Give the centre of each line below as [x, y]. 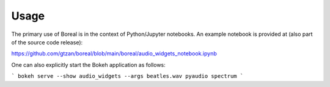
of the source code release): [47, 42]
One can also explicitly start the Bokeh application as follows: [89, 64]
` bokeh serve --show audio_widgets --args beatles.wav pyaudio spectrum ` [127, 76]
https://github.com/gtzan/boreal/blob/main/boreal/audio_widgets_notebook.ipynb [114, 54]
